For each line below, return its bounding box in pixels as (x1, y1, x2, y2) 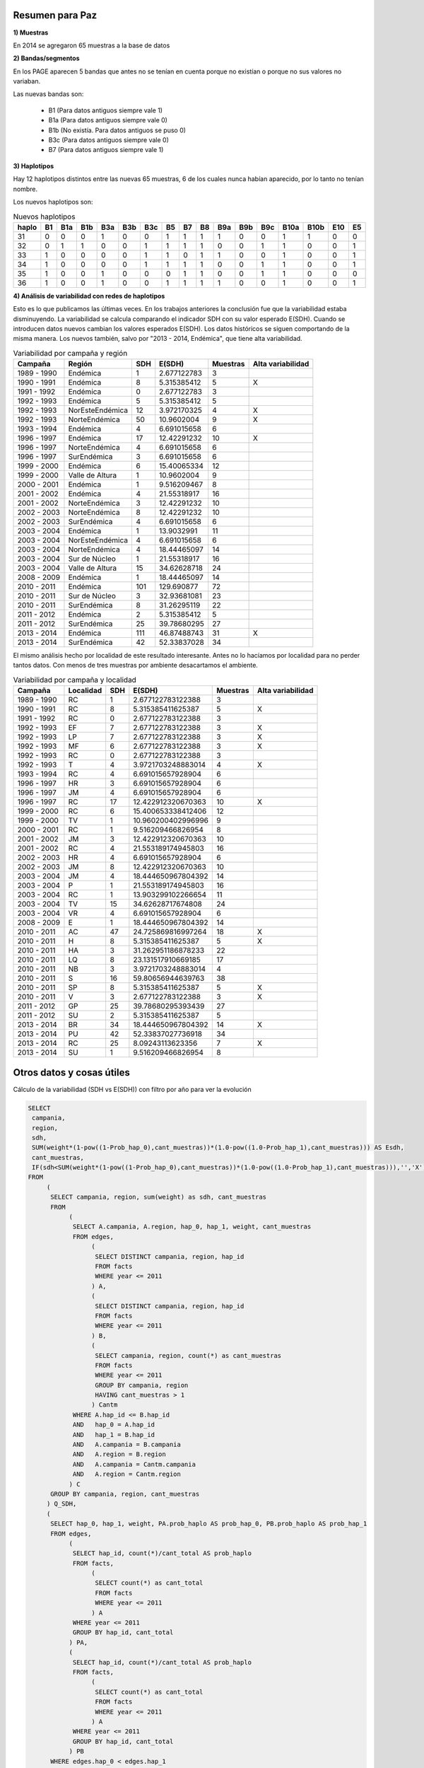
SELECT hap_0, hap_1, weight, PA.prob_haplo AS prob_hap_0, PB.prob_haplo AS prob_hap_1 (50, 1520, 367, 1528)
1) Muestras (13, 28, 49, 37)
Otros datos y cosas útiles (13, 1066, 131, 1078)
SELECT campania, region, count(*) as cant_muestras (95, 1351, 282, 1359)
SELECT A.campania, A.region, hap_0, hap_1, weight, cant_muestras (72, 1223, 312, 1231)
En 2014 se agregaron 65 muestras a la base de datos (13, 41, 170, 50)
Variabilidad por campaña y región (13, 348, 128, 358)
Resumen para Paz (13, 9, 98, 21)
